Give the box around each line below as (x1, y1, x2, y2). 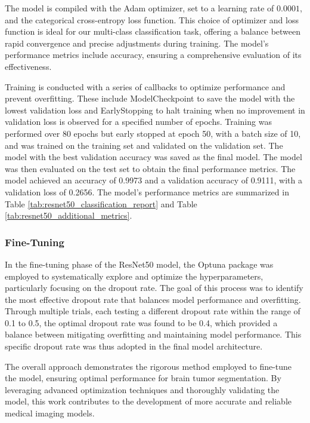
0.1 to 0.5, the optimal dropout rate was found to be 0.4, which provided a (5, 316, 278, 329)
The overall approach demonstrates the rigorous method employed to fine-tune (5, 360, 292, 372)
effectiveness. (5, 60, 52, 72)
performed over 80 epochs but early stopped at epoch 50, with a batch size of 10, (5, 127, 301, 139)
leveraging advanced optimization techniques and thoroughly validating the (5, 383, 280, 396)
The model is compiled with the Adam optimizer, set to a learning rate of (5, 2, 274, 14)
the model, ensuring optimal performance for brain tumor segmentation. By (5, 372, 281, 384)
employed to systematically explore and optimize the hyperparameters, (5, 269, 263, 282)
